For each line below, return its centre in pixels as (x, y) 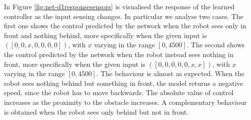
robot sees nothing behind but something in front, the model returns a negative (124, 83)
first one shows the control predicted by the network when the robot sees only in (125, 26)
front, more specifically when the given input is (75, 64)
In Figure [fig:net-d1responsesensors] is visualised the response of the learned (119, 6)
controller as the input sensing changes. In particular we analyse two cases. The (124, 16)
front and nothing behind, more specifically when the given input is (105, 35)
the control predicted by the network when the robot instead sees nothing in (119, 54)
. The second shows (216, 45)
